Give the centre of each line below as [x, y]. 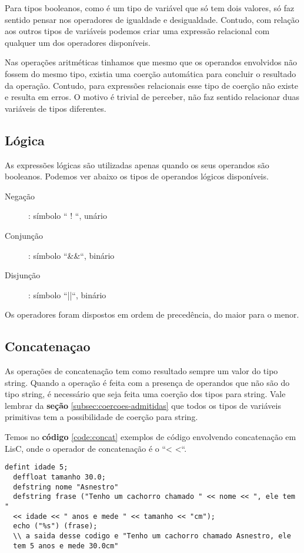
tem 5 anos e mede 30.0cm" [66, 546]
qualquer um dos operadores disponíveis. [78, 42]
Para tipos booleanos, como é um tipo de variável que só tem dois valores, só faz [150, 8]
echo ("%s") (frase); [55, 526]
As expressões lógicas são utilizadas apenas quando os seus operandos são [137, 164]
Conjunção [24, 235]
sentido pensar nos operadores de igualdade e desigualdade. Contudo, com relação [152, 19]
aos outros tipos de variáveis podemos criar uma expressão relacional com [137, 31]
